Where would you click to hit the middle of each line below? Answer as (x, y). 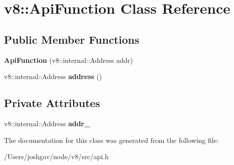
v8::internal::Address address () (53, 76)
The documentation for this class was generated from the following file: (111, 140)
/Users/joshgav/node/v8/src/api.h (56, 156)
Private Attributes (52, 103)
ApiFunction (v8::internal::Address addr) (68, 60)
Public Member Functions (72, 39)
